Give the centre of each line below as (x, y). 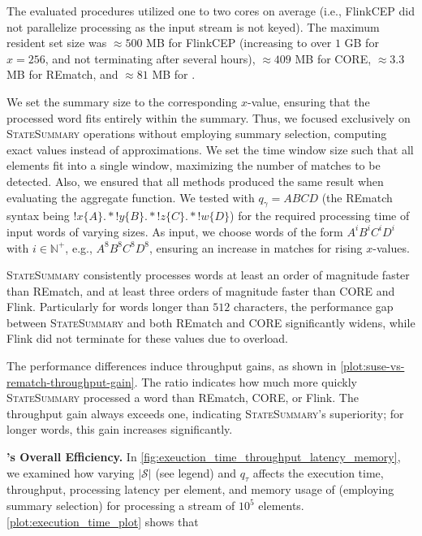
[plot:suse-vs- (372, 366)
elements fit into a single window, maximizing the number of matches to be (194, 165)
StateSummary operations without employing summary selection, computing (197, 134)
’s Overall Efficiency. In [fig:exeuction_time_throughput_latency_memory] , (204, 457)
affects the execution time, (318, 472)
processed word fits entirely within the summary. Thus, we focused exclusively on (209, 117)
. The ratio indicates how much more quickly (245, 381)
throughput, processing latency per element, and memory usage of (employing (200, 489)
